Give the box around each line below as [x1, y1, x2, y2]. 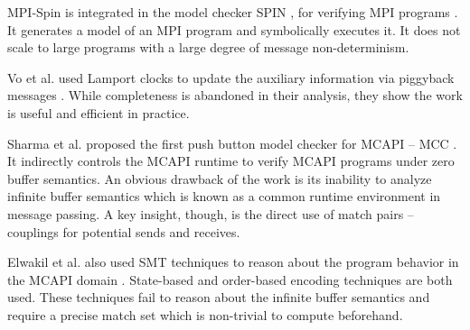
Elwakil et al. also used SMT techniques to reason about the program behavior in [7, 252, 459, 271]
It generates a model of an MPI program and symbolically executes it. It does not [7, 20, 461, 39]
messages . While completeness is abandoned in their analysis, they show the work [7, 86, 463, 105]
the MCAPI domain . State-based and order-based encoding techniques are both [7, 270, 453, 289]
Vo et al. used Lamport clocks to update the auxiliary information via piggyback [7, 68, 455, 87]
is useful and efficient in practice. [7, 103, 190, 122]
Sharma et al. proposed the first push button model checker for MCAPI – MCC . [7, 133, 457, 152]
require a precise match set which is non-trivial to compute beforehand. [7, 305, 403, 324]
